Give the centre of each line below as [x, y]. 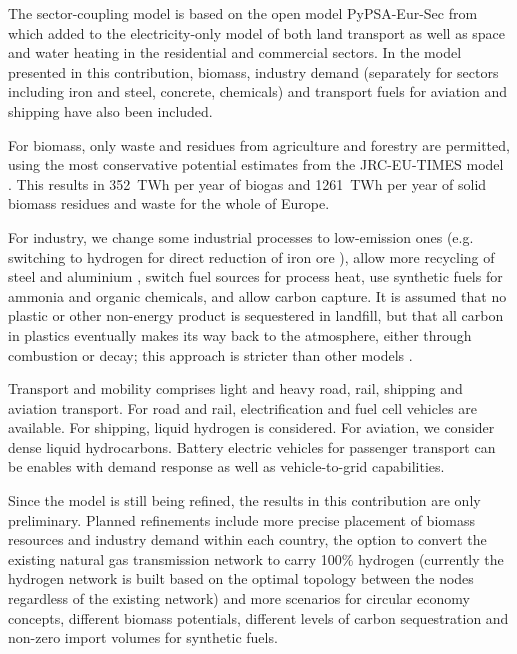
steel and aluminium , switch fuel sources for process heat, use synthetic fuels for [255, 276]
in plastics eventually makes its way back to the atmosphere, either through [240, 334]
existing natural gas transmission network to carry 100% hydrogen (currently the [256, 558]
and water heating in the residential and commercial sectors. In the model [235, 52]
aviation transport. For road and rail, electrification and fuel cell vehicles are [242, 407]
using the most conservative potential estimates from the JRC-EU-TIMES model [256, 164]
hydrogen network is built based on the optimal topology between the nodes [241, 578]
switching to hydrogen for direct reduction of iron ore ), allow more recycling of [251, 256]
